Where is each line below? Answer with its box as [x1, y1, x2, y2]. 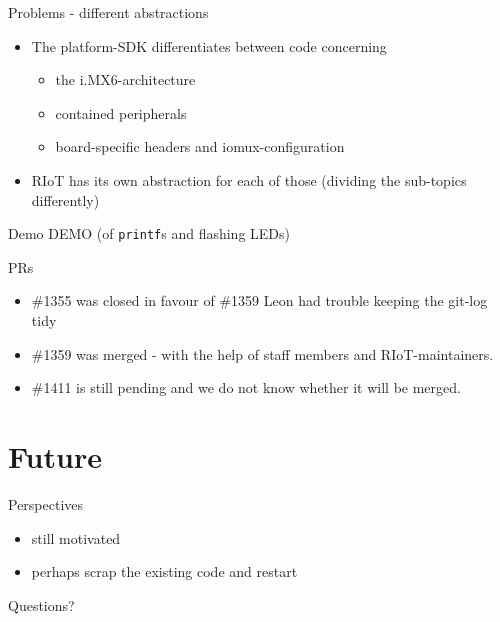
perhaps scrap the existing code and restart [31, 561, 298, 582]
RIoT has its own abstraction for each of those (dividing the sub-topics [31, 169, 467, 190]
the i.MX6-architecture [55, 69, 196, 90]
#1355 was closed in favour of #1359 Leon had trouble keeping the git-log [31, 290, 488, 311]
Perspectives [8, 493, 84, 514]
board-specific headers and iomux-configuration [55, 136, 345, 157]
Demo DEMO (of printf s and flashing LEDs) [8, 223, 290, 244]
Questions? [8, 594, 75, 615]
